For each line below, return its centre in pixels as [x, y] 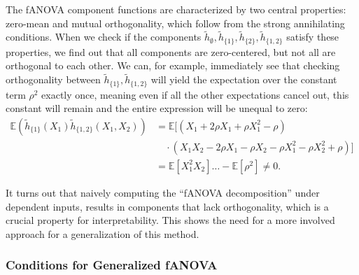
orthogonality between [53, 79]
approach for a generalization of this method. [103, 233]
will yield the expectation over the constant [244, 79]
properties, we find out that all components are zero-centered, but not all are [171, 51]
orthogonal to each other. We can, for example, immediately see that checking [173, 65]
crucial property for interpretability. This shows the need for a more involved [170, 220]
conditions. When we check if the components [104, 37]
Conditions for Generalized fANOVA [112, 265]
